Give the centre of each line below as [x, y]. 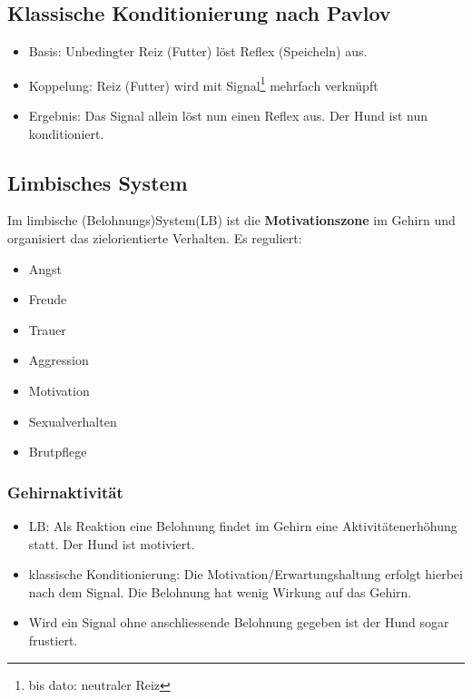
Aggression [59, 360]
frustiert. [53, 640]
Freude [48, 299]
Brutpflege [58, 452]
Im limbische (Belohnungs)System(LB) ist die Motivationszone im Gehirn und [231, 220]
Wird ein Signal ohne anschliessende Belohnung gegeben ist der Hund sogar [239, 622]
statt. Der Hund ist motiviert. [112, 543]
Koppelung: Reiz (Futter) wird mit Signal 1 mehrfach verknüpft [203, 84]
